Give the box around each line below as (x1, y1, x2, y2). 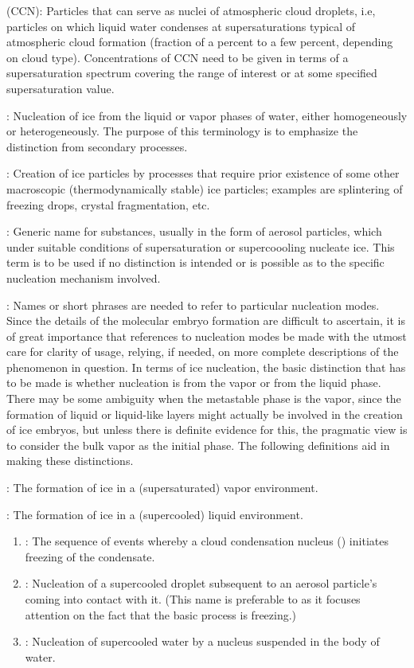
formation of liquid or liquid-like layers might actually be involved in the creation (6, 405, 403, 422)
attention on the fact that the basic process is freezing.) (25, 606, 297, 623)
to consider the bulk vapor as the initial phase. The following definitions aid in (6, 436, 390, 453)
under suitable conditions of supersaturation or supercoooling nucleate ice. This (6, 238, 395, 255)
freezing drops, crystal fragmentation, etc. (6, 196, 210, 213)
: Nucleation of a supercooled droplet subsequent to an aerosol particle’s (25, 575, 377, 592)
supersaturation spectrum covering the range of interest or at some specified (6, 64, 377, 81)
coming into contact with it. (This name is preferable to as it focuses (25, 591, 361, 607)
